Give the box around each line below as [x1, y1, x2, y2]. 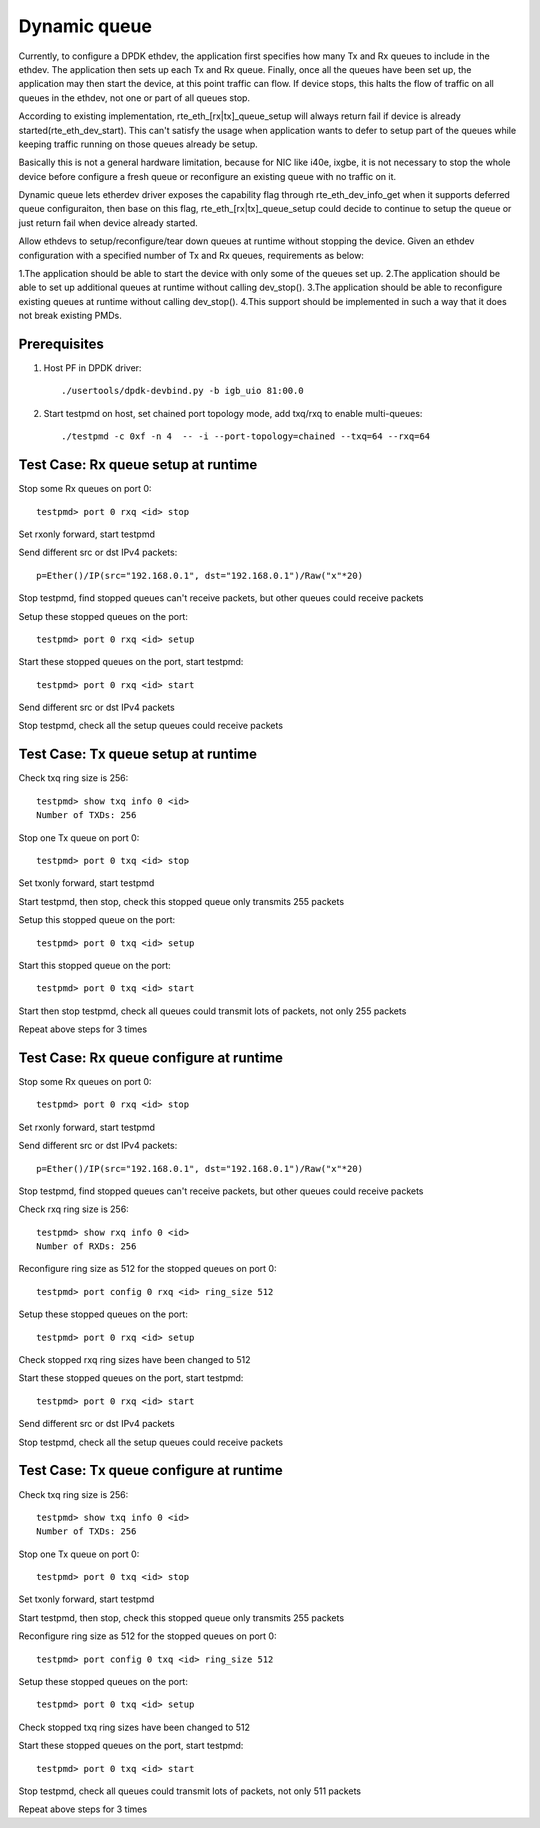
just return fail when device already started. [18, 216, 199, 229]
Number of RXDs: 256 [36, 1241, 137, 1252]
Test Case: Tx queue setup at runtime [18, 746, 258, 763]
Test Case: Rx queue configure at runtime [18, 1049, 284, 1066]
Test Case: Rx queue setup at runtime [18, 456, 258, 474]
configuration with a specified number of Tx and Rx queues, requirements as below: [18, 249, 365, 261]
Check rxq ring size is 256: [18, 1203, 129, 1215]
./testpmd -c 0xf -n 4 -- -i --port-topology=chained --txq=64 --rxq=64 [61, 431, 431, 442]
